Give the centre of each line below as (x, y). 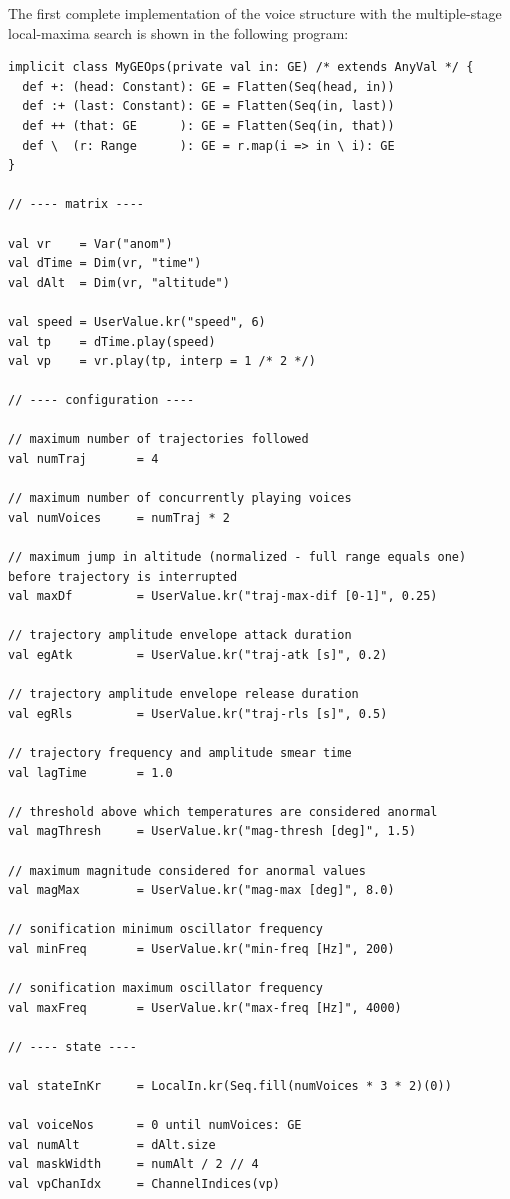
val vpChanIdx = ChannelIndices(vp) (144, 1184)
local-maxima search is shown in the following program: (178, 32)
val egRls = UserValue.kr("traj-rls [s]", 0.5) (198, 713)
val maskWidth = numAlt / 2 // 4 (133, 1164)
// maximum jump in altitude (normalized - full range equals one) (237, 557)
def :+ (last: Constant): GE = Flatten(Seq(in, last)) (208, 106)
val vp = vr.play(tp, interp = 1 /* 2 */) (162, 361)
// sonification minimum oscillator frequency (165, 929)
